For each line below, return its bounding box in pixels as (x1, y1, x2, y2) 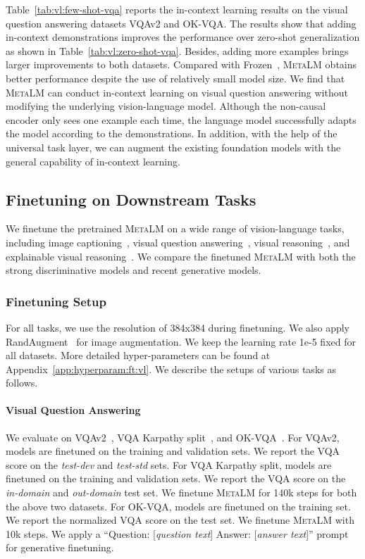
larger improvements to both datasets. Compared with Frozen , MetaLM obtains (6, 57, 357, 72)
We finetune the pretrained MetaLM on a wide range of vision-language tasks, (6, 221, 345, 236)
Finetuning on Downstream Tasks (6, 188, 256, 210)
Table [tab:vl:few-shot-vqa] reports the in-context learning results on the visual (6, 2, 348, 16)
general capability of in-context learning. (6, 153, 180, 168)
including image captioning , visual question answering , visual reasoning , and (6, 234, 350, 249)
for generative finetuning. (6, 540, 114, 555)
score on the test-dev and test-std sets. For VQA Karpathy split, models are (6, 457, 332, 472)
